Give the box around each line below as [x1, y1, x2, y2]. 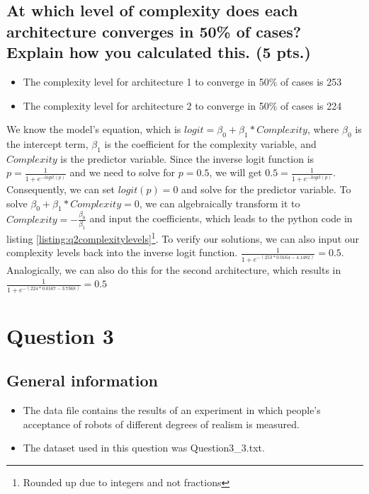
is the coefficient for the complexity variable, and [104, 136, 317, 151]
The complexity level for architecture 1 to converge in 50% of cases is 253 [23, 74, 342, 88]
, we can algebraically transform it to [139, 195, 300, 210]
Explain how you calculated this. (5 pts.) [6, 41, 311, 63]
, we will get [209, 165, 262, 180]
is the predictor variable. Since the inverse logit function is [60, 151, 314, 166]
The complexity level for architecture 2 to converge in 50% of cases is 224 [23, 98, 342, 113]
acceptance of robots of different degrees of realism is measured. [23, 416, 300, 431]
